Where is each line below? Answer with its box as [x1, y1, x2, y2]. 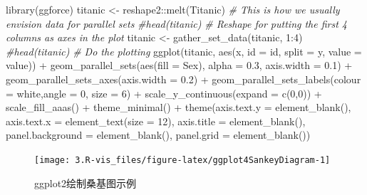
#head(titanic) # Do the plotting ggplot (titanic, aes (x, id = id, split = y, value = [6, 43, 362, 58]
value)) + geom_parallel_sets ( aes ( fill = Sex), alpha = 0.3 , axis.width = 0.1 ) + [6, 58, 353, 73]
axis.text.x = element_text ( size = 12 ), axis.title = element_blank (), [6, 113, 306, 128]
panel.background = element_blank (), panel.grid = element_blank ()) [6, 127, 311, 142]
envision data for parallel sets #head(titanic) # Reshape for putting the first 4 [6, 16, 348, 31]
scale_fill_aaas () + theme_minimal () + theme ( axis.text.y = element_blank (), [6, 100, 351, 115]
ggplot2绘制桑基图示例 [34, 175, 137, 190]
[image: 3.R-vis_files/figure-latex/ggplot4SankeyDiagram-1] [34, 154, 331, 165]
